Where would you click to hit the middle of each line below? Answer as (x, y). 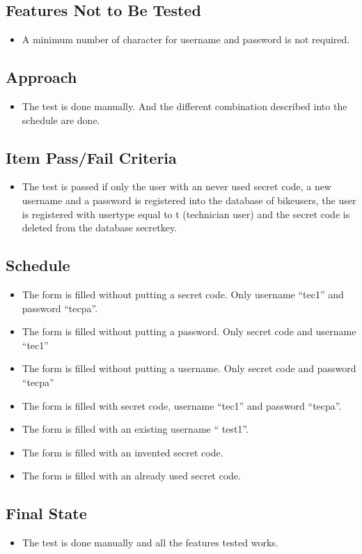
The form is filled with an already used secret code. (131, 476)
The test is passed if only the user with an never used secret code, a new (177, 186)
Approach (41, 77)
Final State (46, 513)
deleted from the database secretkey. (100, 228)
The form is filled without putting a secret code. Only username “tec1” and (183, 294)
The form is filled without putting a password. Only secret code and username (189, 331)
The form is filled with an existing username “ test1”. (135, 429)
